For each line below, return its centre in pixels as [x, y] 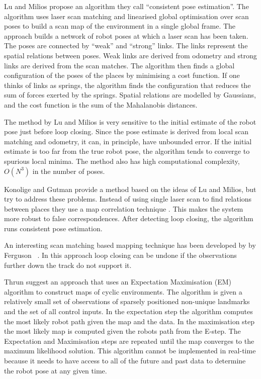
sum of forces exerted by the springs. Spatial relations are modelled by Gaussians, [130, 95]
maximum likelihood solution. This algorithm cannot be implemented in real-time [130, 351]
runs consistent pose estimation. [53, 228]
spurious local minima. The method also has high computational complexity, [122, 161]
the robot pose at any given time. [56, 370]
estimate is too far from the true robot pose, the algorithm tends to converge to [127, 151]
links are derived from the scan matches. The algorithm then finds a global [119, 65]
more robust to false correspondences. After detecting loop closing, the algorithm [129, 218]
